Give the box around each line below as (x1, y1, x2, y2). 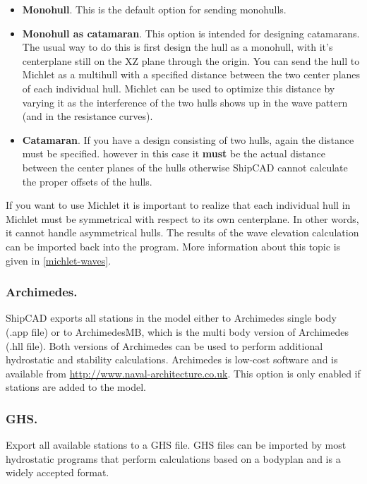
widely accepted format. (6, 465, 109, 480)
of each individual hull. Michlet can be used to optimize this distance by (22, 80, 335, 95)
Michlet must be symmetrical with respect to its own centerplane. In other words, (6, 211, 359, 226)
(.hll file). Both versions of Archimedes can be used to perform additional (6, 338, 323, 353)
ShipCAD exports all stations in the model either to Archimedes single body (6, 310, 337, 325)
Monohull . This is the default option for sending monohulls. (22, 2, 287, 16)
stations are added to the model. (6, 380, 146, 394)
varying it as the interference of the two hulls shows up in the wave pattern (22, 95, 348, 109)
